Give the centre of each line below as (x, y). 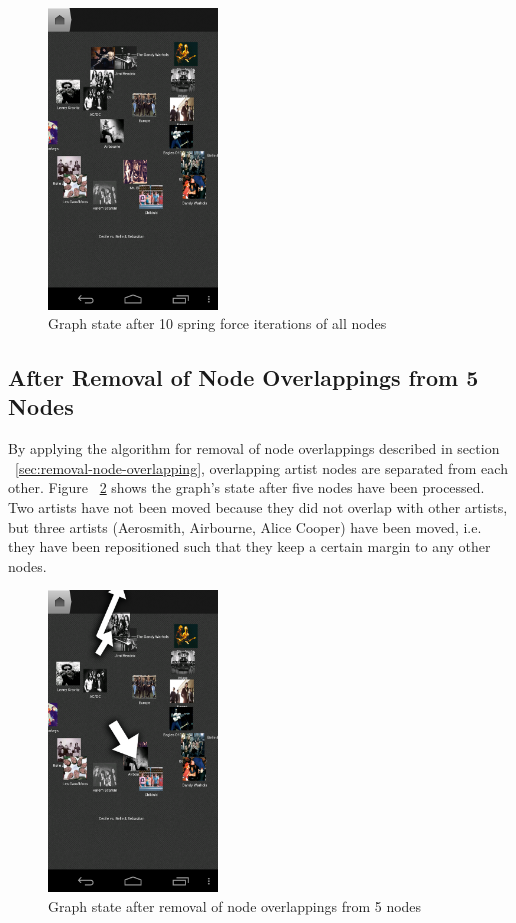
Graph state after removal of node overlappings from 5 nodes (235, 905)
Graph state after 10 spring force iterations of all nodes (217, 323)
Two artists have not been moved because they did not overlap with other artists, (258, 507)
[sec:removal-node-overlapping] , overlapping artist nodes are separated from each (261, 467)
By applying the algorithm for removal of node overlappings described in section (254, 448)
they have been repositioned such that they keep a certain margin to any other (249, 546)
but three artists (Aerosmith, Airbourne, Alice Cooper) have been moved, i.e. (245, 526)
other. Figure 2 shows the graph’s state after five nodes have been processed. (246, 487)
